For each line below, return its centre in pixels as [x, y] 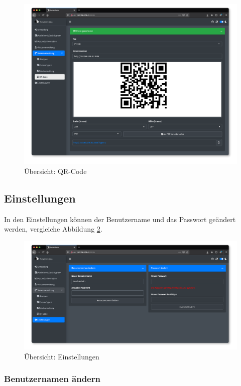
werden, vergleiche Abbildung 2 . [53, 229]
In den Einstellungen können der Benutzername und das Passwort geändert [120, 219]
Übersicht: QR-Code [55, 171]
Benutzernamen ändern [52, 379]
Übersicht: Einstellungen [62, 356]
